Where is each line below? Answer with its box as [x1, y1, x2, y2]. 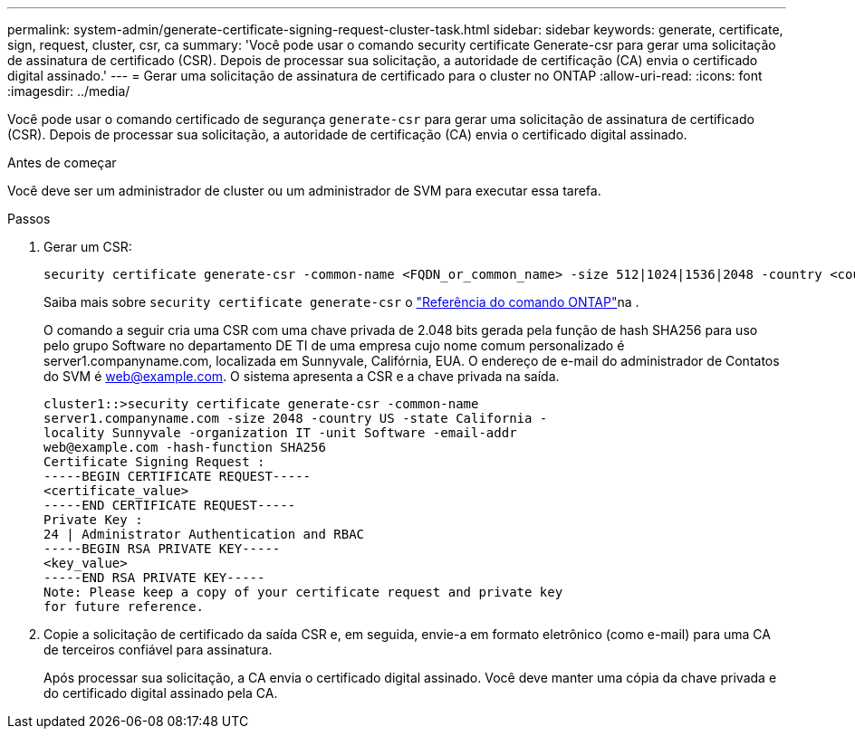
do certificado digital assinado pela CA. [43, 685, 278, 701]
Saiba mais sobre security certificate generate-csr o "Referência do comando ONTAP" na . [43, 294, 639, 310]
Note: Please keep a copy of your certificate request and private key [43, 585, 563, 599]
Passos [7, 211, 51, 226]
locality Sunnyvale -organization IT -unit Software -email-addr [43, 425, 517, 440]
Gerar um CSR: [43, 239, 132, 254]
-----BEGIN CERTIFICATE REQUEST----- [43, 469, 312, 483]
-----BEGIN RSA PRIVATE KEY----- [43, 541, 281, 556]
